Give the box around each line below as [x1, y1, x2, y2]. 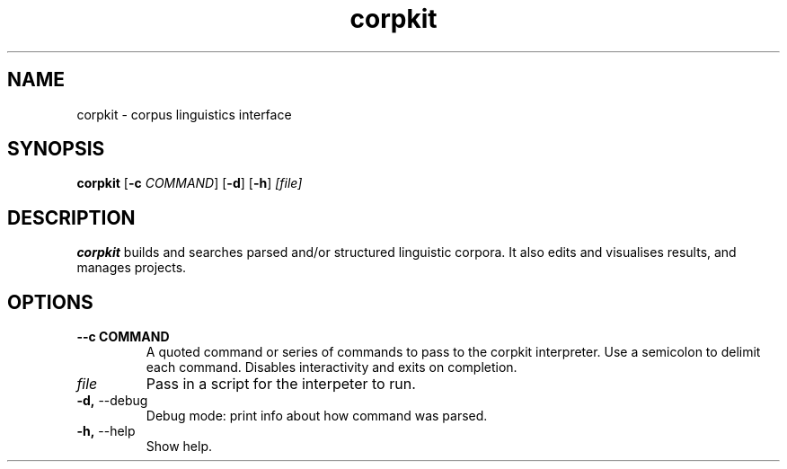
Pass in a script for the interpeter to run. [146, 375, 416, 394]
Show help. [146, 438, 213, 455]
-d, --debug [76, 393, 148, 409]
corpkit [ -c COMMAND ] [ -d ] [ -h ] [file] [76, 175, 303, 191]
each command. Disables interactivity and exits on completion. [146, 359, 517, 376]
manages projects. [76, 260, 187, 276]
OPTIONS [7, 290, 93, 314]
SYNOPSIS [7, 137, 105, 161]
